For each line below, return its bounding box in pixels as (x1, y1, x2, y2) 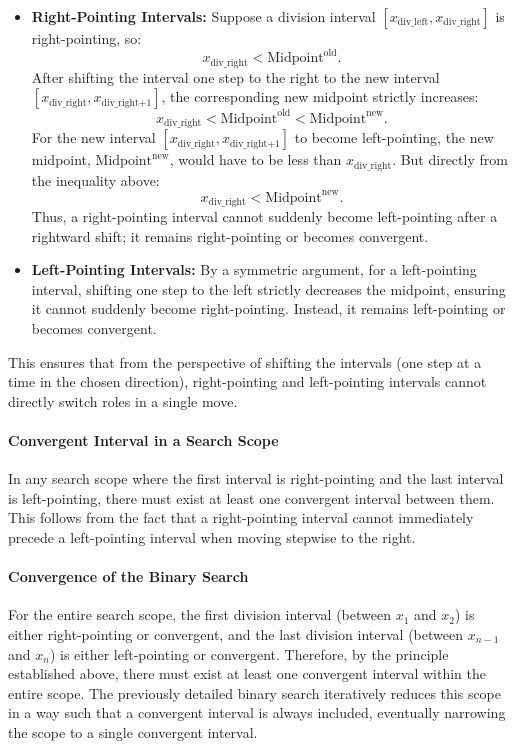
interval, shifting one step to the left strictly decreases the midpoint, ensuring (31, 278, 506, 299)
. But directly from (392, 149, 508, 170)
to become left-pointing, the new (294, 127, 494, 148)
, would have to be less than (169, 149, 342, 170)
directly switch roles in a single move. (8, 390, 238, 411)
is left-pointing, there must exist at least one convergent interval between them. (8, 487, 495, 508)
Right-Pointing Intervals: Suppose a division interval (31, 6, 376, 26)
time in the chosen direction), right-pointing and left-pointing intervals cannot (8, 371, 487, 392)
